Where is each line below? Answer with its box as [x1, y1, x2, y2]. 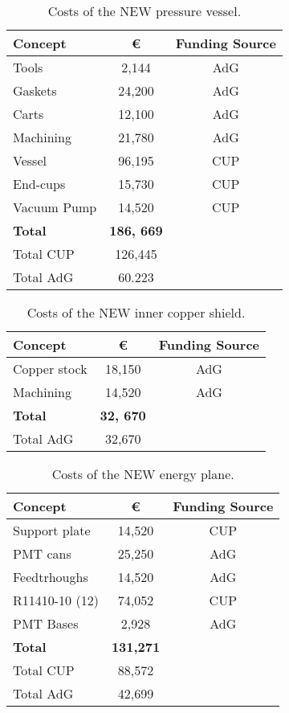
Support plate [13, 521, 91, 539]
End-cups [13, 174, 66, 193]
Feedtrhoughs [13, 568, 88, 586]
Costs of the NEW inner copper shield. [26, 303, 246, 322]
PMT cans [13, 544, 71, 563]
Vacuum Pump [13, 198, 97, 216]
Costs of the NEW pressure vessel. [47, 2, 242, 20]
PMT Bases [13, 614, 79, 633]
